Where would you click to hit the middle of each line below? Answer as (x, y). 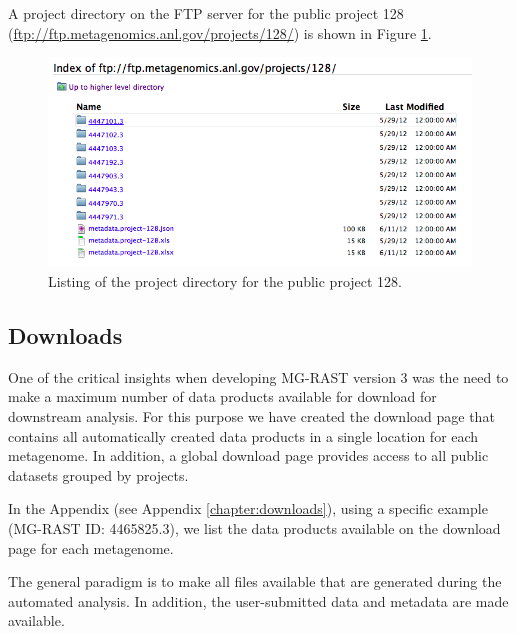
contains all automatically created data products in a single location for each (243, 435)
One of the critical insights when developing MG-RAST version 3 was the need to (258, 376)
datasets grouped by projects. (98, 474)
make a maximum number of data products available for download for (222, 396)
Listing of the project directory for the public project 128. (225, 280)
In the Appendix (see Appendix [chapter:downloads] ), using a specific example (248, 508)
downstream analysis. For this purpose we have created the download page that (251, 415)
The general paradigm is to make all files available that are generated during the (255, 581)
